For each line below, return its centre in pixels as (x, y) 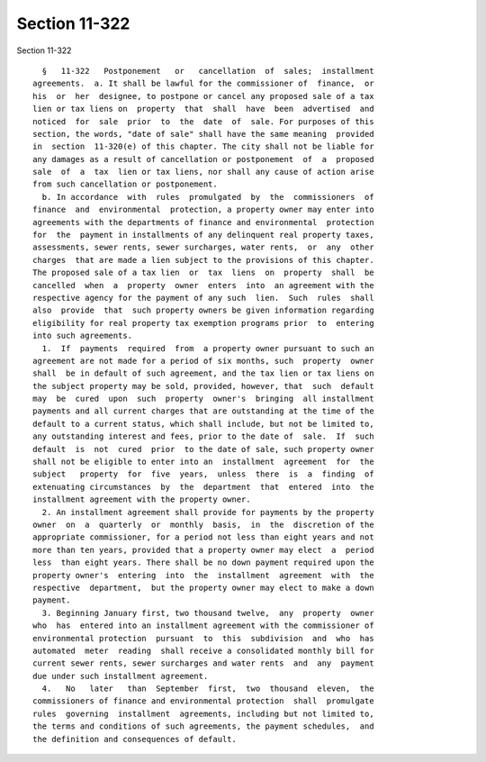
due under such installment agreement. (121, 676)
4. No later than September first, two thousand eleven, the (208, 689)
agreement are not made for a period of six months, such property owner (203, 361)
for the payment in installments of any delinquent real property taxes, (203, 235)
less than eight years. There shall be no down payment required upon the (203, 562)
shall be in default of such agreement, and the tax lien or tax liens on (203, 373)
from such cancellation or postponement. (125, 184)
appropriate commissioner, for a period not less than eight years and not (203, 537)
